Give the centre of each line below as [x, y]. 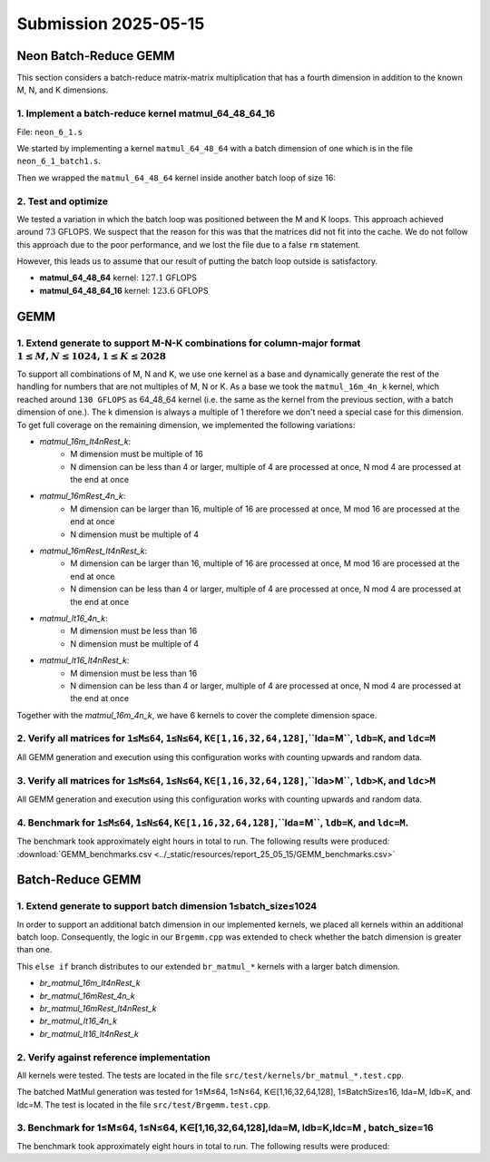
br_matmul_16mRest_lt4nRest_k [98, 1009]
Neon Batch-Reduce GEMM [96, 56]
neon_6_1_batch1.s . [59, 161]
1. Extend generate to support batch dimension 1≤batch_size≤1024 [167, 906]
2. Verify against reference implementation [113, 1057]
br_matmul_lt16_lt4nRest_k [89, 1033]
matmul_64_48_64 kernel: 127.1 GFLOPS [118, 278]
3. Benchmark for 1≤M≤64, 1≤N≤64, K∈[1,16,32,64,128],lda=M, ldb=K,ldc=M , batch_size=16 [225, 1128]
